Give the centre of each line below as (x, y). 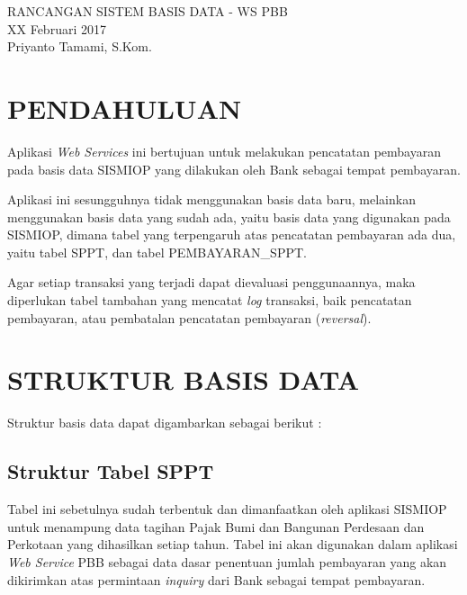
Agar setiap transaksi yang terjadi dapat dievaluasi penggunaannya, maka (211, 282)
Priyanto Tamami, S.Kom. (80, 46)
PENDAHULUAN (125, 108)
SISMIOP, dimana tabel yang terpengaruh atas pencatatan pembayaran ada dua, (232, 234)
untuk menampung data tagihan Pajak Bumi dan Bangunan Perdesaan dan (216, 526)
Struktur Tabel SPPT (111, 471)
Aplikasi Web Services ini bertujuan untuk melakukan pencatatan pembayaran (225, 151)
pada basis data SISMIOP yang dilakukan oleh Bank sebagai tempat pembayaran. (234, 169)
